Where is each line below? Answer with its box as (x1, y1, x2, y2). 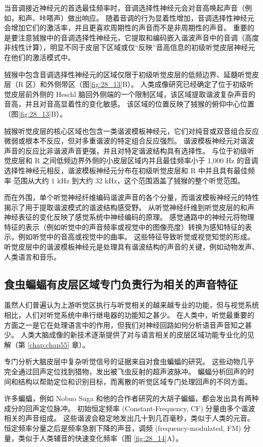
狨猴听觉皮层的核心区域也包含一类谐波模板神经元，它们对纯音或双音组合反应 (4, 125, 259, 136)
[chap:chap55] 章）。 (27, 339, 90, 350)
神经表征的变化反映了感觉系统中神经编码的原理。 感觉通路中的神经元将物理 (4, 212, 254, 222)
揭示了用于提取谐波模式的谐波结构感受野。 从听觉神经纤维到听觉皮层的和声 (4, 202, 254, 212)
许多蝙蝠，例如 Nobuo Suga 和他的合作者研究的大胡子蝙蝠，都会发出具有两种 (4, 393, 259, 404)
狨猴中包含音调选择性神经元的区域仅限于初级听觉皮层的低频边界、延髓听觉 (4, 69, 252, 79)
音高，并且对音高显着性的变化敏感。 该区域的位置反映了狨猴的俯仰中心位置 (4, 98, 254, 109)
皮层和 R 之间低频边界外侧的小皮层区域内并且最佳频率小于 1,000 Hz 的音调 (11, 155, 258, 166)
